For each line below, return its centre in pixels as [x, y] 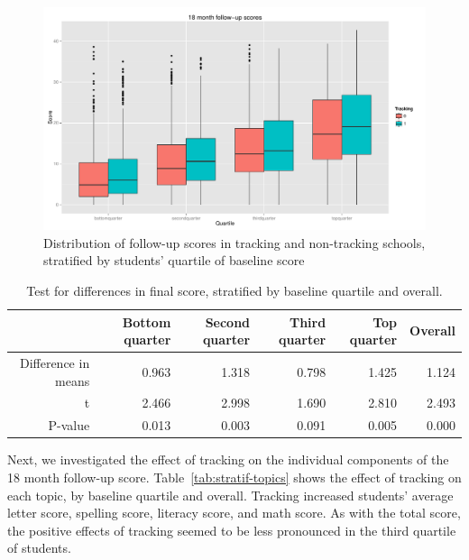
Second [228, 321]
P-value [69, 425]
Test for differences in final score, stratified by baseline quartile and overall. [234, 290]
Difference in [55, 363]
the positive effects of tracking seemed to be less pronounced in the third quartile [232, 530]
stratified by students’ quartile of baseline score [174, 260]
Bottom [147, 321]
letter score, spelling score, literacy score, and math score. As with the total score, [234, 513]
